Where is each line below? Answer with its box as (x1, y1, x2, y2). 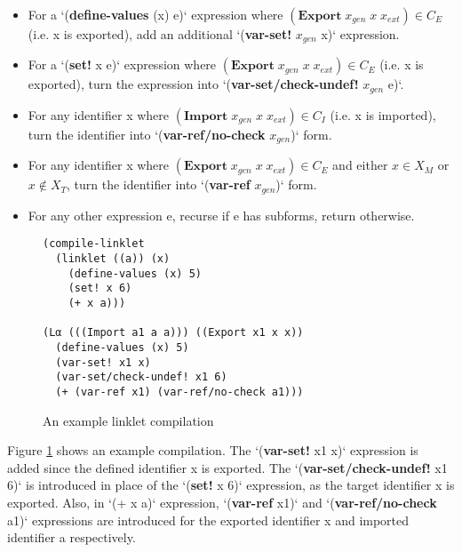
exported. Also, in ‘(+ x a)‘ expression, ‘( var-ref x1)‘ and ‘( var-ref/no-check (7, 493, 437, 511)
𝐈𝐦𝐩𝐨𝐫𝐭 (183, 109, 228, 123)
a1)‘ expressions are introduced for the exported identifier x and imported (7, 510, 410, 529)
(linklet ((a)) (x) (55, 252, 171, 266)
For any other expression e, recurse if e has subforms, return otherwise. (28, 205, 415, 224)
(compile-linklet (43, 237, 145, 251)
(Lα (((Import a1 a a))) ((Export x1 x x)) (43, 326, 304, 340)
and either (332, 156, 388, 174)
